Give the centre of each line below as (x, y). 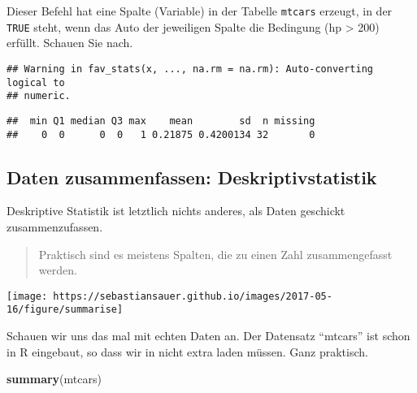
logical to (36, 82)
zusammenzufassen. (55, 226)
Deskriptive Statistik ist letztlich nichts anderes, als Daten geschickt (176, 211)
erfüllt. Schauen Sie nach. (70, 43)
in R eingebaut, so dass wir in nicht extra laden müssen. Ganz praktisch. (187, 351)
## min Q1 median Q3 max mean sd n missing (161, 121)
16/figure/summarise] (65, 310)
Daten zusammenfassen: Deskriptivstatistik (192, 177)
